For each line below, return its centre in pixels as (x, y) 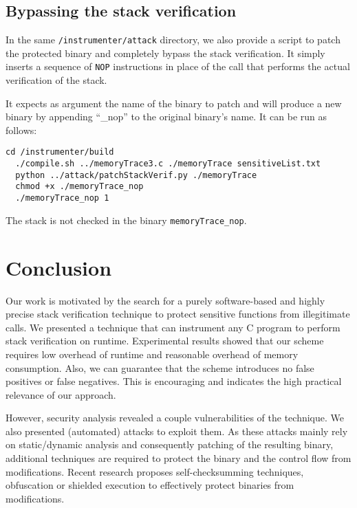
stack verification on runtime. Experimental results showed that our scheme (165, 341)
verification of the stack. (56, 80)
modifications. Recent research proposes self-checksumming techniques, (155, 471)
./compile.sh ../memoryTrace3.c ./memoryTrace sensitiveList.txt (168, 164)
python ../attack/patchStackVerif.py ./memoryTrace (136, 175)
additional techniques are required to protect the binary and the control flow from (178, 458)
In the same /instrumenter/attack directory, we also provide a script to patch (173, 40)
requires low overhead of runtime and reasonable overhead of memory (152, 354)
